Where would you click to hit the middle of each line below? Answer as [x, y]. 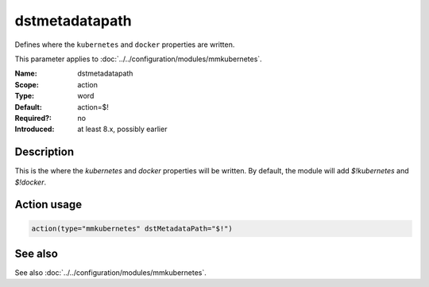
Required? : [33, 118]
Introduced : [35, 129]
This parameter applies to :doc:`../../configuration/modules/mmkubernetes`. [138, 59]
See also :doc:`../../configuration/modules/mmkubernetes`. [110, 273]
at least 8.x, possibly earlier [122, 129]
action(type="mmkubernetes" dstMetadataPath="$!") [132, 228]
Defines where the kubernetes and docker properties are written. [125, 45]
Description [44, 152]
